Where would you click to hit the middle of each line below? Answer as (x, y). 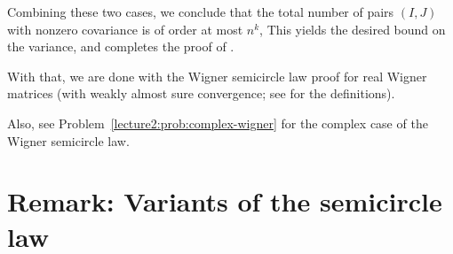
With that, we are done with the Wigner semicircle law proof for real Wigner (217, 76)
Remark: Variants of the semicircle (225, 201)
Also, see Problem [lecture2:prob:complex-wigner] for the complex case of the (218, 123)
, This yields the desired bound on (353, 29)
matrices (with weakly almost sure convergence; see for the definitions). (201, 93)
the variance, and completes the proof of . (121, 46)
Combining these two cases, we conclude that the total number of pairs (201, 12)
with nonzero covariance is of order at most (125, 29)
